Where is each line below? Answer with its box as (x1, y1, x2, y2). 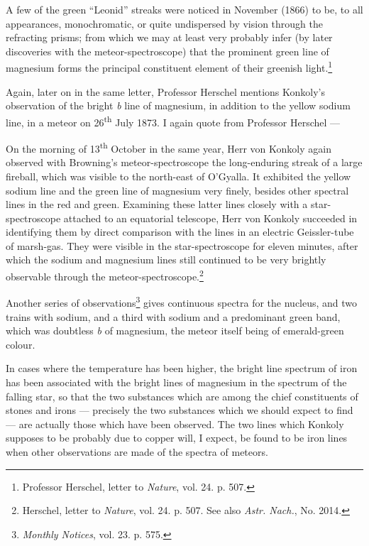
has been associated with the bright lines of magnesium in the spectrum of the (6, 374, 347, 389)
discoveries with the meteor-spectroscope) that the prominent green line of (6, 43, 329, 58)
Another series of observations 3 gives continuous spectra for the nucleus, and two (6, 293, 358, 310)
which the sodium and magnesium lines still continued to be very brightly (6, 252, 326, 267)
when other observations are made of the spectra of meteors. (6, 444, 268, 459)
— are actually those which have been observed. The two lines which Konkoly (6, 416, 344, 431)
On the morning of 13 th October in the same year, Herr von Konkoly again (6, 139, 331, 155)
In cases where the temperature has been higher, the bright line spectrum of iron (6, 361, 358, 376)
